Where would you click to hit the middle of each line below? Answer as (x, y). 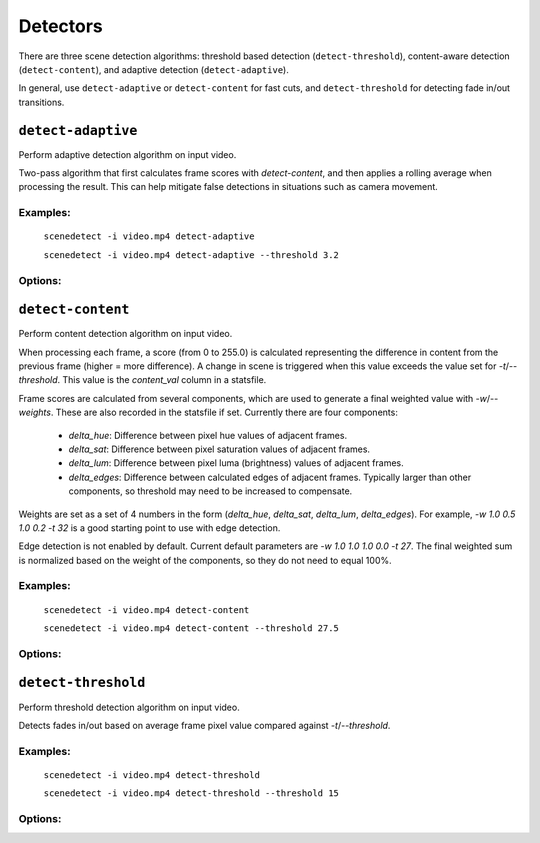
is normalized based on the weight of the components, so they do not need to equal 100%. (205, 560)
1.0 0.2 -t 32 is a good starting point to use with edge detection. (149, 527)
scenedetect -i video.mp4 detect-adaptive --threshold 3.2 (191, 254)
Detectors (61, 26)
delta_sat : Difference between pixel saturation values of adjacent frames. (219, 449)
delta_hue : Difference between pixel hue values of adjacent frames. (208, 435)
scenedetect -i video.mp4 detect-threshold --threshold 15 (191, 793)
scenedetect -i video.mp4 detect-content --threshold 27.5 (191, 628)
